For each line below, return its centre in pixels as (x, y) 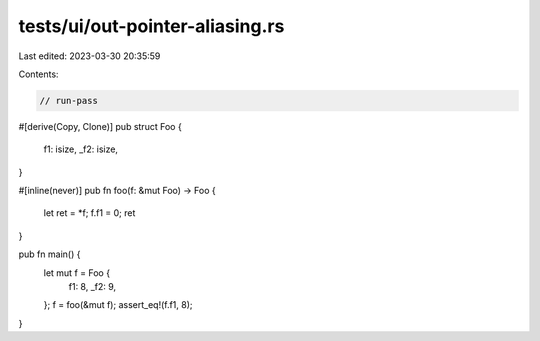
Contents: (38, 74)
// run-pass (69, 100)
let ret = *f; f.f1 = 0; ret (89, 213)
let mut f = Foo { (76, 272)
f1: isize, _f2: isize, (81, 149)
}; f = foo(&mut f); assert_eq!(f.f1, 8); (118, 305)
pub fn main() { (49, 254)
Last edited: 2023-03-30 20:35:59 (89, 56)
